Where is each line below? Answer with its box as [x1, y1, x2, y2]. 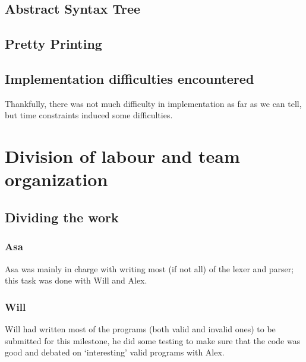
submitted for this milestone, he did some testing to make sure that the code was [5, 334, 301, 347]
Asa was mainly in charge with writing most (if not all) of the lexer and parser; [5, 262, 294, 275]
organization [5, 167, 108, 191]
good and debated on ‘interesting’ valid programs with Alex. [5, 346, 225, 358]
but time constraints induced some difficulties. [5, 109, 173, 121]
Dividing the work [5, 207, 119, 226]
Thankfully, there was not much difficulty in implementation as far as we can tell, [5, 97, 302, 109]
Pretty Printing [5, 34, 102, 53]
